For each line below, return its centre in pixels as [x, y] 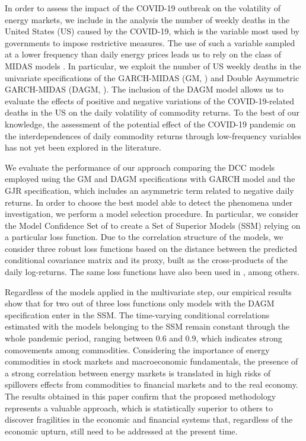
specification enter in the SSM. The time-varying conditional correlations [137, 314]
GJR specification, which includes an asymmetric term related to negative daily [149, 190]
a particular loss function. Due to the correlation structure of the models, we [144, 237]
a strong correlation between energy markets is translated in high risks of [138, 373]
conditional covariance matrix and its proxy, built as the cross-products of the [146, 260]
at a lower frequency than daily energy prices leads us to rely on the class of [143, 54]
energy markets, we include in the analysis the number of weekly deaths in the [147, 19]
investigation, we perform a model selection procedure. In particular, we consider [152, 214]
